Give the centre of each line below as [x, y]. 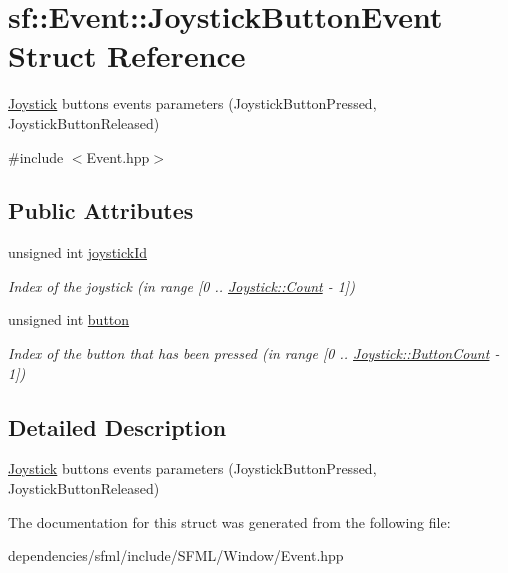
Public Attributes [101, 210]
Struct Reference [127, 55]
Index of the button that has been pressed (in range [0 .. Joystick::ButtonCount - [254, 353]
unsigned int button [69, 319]
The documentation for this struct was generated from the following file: [229, 521]
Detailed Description [117, 426]
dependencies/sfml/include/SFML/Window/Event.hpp [176, 555]
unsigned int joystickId [78, 252]
